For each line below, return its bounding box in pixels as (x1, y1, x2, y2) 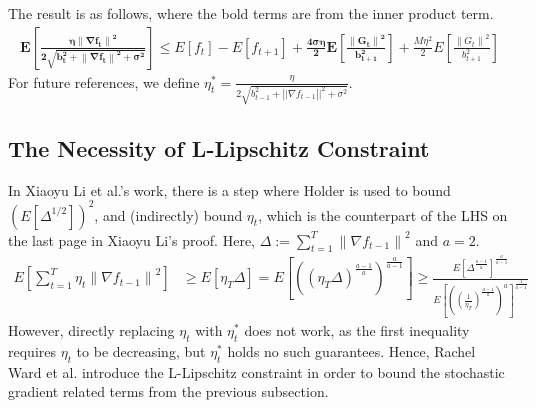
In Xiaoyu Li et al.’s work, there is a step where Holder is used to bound (8, 179, 451, 200)
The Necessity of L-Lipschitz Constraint (8, 132, 430, 163)
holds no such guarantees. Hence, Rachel (227, 340, 476, 361)
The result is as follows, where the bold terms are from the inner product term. (8, 3, 494, 23)
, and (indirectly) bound (94, 204, 243, 225)
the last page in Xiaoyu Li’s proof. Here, (8, 229, 255, 250)
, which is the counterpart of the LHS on (258, 204, 508, 225)
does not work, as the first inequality (244, 320, 470, 341)
